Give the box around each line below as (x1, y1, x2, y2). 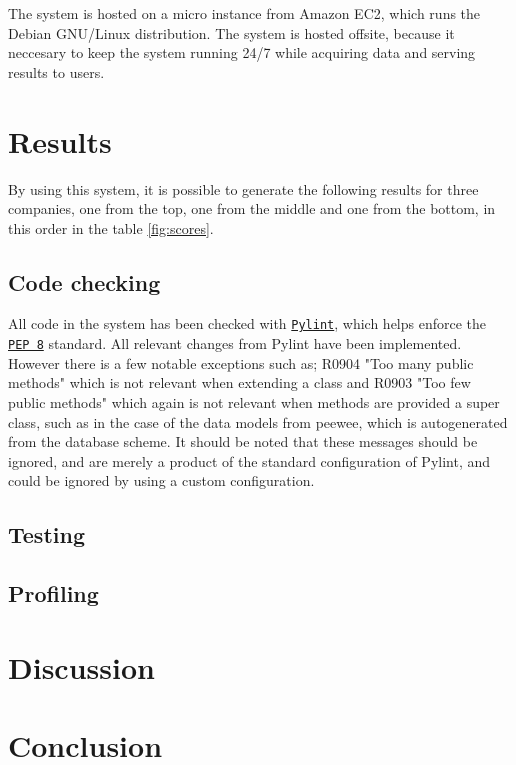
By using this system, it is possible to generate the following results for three (8, 178, 479, 199)
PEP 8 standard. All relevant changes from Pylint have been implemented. (8, 333, 462, 354)
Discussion (8, 646, 155, 687)
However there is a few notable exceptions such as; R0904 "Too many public (8, 352, 474, 373)
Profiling (8, 578, 99, 609)
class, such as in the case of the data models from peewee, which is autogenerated (8, 411, 508, 432)
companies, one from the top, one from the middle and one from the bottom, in (8, 198, 496, 219)
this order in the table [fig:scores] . (8, 217, 214, 238)
